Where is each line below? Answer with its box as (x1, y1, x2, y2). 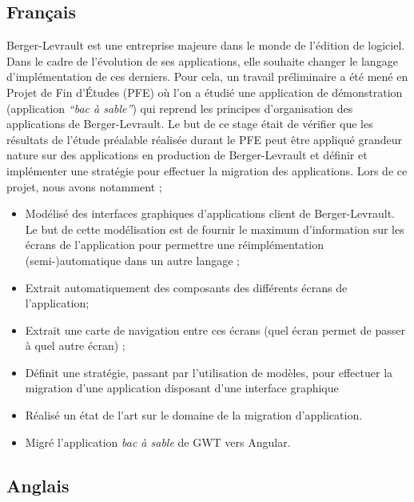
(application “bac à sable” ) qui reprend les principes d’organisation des (6, 99, 353, 116)
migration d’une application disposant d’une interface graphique (25, 380, 339, 396)
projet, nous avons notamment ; (6, 178, 162, 195)
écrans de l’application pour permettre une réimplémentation (25, 236, 324, 253)
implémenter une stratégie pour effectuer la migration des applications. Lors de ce (6, 162, 408, 179)
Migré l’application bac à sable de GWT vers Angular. (25, 433, 291, 450)
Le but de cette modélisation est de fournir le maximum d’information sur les (25, 220, 404, 237)
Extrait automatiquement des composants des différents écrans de (25, 279, 348, 295)
